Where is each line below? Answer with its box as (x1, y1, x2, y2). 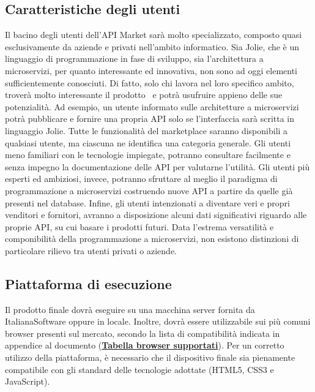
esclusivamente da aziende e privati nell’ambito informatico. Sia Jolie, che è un (5, 40, 300, 53)
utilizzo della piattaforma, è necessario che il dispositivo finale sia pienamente (5, 351, 295, 364)
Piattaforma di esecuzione (5, 274, 172, 293)
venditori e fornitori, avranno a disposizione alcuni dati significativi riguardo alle (5, 208, 307, 221)
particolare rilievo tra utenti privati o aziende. (5, 244, 177, 257)
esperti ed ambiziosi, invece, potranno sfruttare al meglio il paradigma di (5, 172, 278, 185)
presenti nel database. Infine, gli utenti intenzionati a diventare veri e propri (5, 196, 290, 209)
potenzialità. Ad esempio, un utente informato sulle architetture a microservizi (5, 100, 299, 113)
